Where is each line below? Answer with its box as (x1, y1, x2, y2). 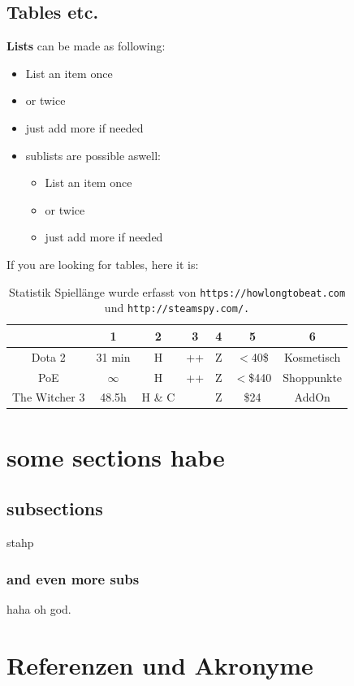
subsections (6, 496, 103, 521)
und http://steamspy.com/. (104, 299, 250, 316)
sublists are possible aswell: (25, 146, 161, 163)
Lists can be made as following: (6, 37, 166, 54)
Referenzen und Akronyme (6, 648, 313, 681)
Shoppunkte (283, 368, 343, 385)
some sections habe (6, 440, 225, 473)
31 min (96, 348, 131, 365)
